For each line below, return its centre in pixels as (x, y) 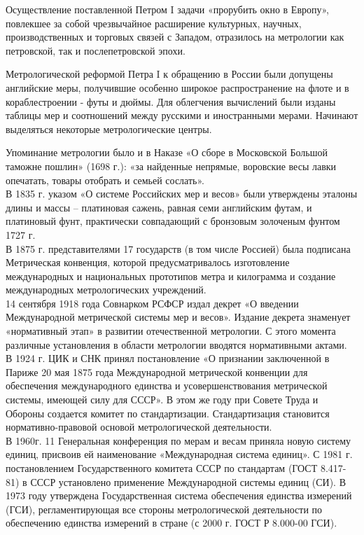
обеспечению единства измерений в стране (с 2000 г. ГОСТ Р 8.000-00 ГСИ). (171, 523)
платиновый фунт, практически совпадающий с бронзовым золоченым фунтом (173, 221)
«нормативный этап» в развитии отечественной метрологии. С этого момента (171, 331)
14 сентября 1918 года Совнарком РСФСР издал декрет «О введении (152, 303)
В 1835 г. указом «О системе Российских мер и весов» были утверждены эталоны (182, 194)
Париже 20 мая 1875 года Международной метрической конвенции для (157, 371)
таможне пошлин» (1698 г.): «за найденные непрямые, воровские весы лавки (171, 166)
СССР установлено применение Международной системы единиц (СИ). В (188, 481)
